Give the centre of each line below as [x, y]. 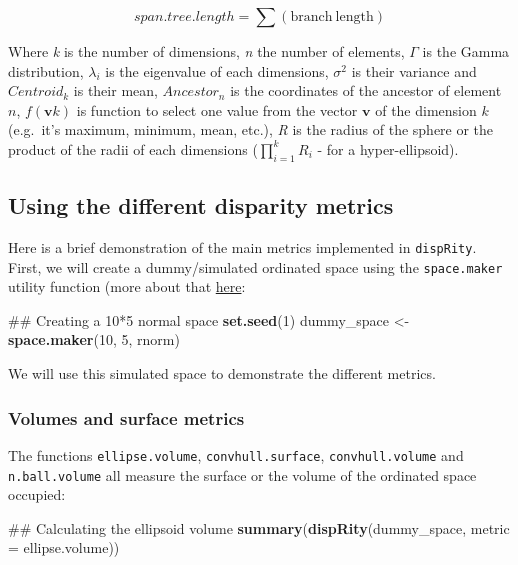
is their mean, [115, 90]
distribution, [46, 70]
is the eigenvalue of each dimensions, [217, 70]
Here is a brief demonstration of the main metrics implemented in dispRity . [242, 246]
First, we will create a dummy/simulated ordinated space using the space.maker [255, 266]
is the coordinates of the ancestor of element [366, 90]
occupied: [37, 494]
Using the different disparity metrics [201, 205]
